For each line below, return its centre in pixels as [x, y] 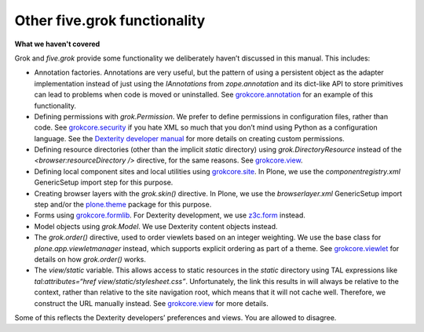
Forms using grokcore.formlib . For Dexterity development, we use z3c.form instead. [170, 215]
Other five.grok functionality [110, 20]
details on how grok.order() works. [90, 259]
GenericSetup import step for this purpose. [104, 182]
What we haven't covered [57, 44]
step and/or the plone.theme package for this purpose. [123, 205]
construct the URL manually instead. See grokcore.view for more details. [151, 303]
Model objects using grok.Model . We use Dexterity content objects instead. [156, 226]
